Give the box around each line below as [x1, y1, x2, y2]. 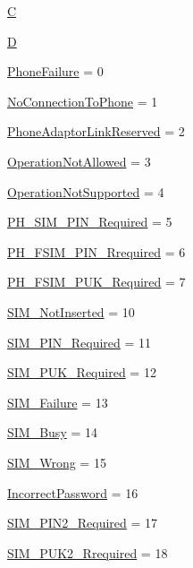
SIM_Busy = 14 [7, 423, 97, 442]
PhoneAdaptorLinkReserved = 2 [7, 122, 185, 141]
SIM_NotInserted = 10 [7, 302, 135, 321]
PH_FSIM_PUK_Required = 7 [7, 272, 186, 291]
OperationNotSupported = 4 [7, 182, 164, 201]
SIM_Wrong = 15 [7, 452, 106, 471]
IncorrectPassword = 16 [7, 483, 138, 502]
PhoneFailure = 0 [7, 62, 104, 81]
